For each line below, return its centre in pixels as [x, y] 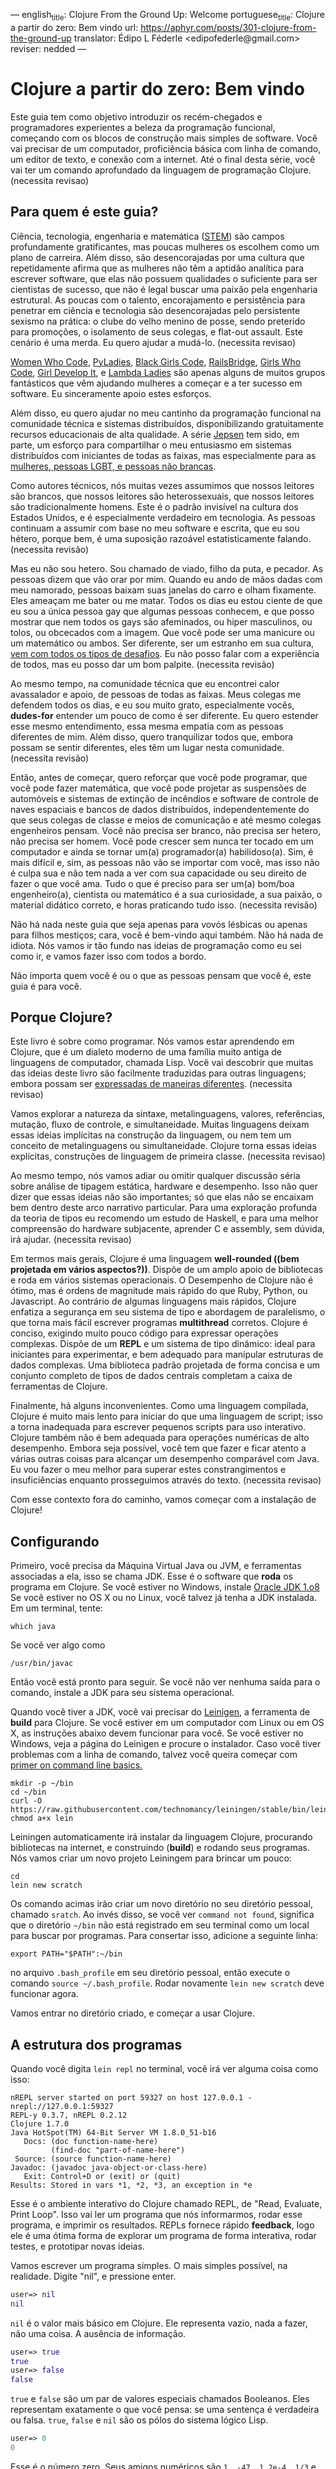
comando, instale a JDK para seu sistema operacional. [122, 1693]
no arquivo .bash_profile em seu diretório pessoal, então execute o [150, 1973]
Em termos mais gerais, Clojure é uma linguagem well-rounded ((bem [155, 1259]
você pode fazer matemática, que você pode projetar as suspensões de [158, 788]
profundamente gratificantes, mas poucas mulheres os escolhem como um [165, 246]
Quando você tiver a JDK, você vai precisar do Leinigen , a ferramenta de [160, 1712]
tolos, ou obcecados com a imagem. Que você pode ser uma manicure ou [162, 632]
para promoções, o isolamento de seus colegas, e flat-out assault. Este [156, 331]
